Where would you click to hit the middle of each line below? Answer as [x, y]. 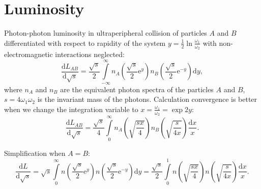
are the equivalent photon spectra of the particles [137, 89]
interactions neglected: [90, 54]
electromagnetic [28, 54]
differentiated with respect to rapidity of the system [85, 43]
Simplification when [35, 153]
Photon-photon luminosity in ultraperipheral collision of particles [106, 33]
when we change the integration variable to [71, 109]
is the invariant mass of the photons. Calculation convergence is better [147, 99]
